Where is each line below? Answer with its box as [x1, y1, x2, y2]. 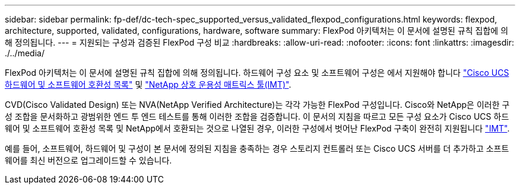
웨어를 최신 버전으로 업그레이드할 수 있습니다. [5, 155, 172, 165]
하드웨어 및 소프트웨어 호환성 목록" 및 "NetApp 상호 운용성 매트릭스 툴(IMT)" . [5, 79, 291, 89]
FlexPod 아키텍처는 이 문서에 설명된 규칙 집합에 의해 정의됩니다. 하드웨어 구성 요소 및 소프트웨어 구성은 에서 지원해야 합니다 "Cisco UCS [5, 68, 509, 78]
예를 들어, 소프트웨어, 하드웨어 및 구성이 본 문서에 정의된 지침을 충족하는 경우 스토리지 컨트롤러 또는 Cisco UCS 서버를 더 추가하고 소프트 [5, 143, 509, 153]
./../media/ [5, 48, 45, 58]
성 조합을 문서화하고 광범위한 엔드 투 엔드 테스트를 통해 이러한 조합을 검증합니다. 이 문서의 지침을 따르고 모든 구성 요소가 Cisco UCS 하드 [5, 111, 509, 121]
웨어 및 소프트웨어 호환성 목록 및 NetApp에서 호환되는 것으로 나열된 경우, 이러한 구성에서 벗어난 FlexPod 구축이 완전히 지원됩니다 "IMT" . [5, 123, 510, 133]
